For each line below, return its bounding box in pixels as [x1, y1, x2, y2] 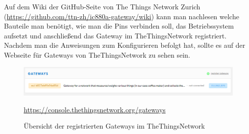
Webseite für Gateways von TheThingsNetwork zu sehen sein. [4, 49, 190, 60]
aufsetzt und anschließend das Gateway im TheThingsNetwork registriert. [4, 30, 227, 40]
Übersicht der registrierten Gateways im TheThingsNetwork [24, 121, 205, 131]
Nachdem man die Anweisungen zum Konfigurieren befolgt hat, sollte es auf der [4, 40, 246, 50]
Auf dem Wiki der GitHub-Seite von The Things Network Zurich [4, 1, 201, 11]
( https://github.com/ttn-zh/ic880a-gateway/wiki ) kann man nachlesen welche [4, 11, 239, 21]
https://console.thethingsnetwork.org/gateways [24, 104, 166, 114]
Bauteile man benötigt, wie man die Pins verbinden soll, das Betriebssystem [4, 21, 234, 31]
